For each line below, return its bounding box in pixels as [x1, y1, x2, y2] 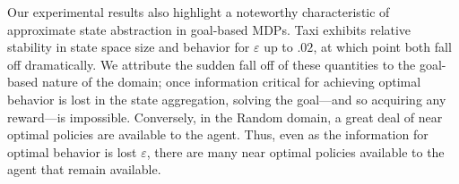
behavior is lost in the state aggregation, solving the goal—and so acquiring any [7, 89, 446, 108]
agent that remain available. [7, 160, 161, 179]
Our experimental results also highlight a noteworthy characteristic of [7, 3, 390, 21]
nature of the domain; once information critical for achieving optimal [41, 72, 421, 91]
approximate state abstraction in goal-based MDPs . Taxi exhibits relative [7, 20, 411, 38]
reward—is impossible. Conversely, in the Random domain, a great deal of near [7, 107, 443, 126]
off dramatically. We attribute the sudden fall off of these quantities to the [7, 54, 416, 73]
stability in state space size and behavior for [7, 38, 250, 56]
